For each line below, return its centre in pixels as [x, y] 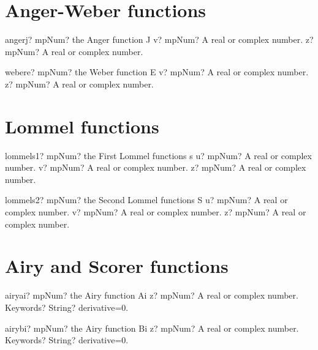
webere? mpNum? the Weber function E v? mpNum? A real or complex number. [157, 72]
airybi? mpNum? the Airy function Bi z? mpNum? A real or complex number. [152, 328]
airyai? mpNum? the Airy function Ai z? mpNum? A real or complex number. [152, 295]
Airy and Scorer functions [117, 266]
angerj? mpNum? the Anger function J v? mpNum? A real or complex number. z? [159, 39]
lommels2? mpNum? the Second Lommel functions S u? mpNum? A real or [146, 200]
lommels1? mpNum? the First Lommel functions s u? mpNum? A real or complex [158, 155]
